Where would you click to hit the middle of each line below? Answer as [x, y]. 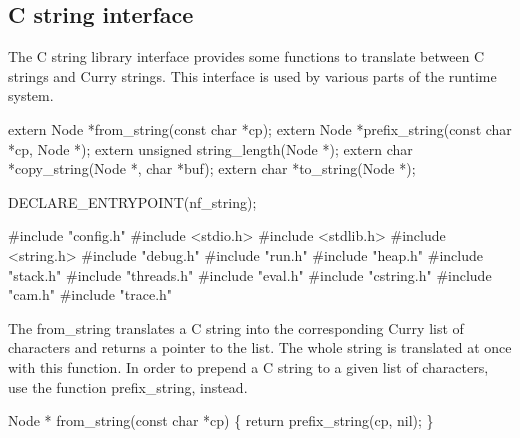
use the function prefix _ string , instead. [128, 386]
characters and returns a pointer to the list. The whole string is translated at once [260, 347]
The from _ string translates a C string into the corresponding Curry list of [236, 327]
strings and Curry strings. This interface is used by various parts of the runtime [252, 75]
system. [31, 95]
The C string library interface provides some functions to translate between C [246, 56]
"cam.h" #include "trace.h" [90, 294]
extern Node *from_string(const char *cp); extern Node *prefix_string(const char [260, 128]
